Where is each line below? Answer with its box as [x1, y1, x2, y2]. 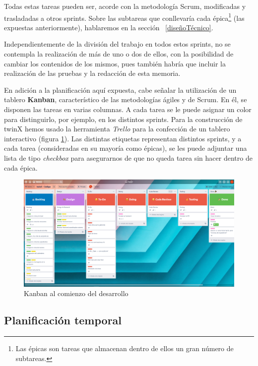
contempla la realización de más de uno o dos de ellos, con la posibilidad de [4, 49, 234, 59]
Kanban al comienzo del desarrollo [24, 288, 129, 299]
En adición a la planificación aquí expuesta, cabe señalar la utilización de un [4, 84, 237, 95]
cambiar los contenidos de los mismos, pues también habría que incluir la [4, 58, 226, 68]
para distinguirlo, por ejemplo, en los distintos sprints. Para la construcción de [4, 114, 243, 124]
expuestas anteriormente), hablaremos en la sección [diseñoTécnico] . [4, 22, 213, 32]
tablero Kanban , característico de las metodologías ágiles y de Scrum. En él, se [4, 94, 247, 105]
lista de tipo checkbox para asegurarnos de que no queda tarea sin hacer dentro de [4, 152, 253, 163]
